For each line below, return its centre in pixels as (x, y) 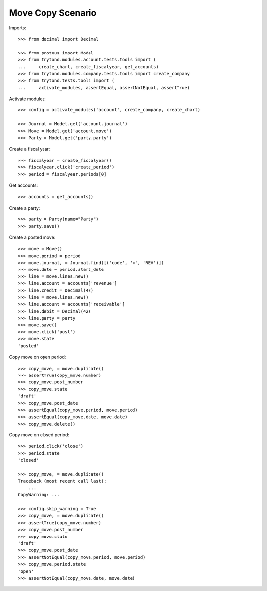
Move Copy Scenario (53, 13)
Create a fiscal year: (30, 149)
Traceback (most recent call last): (62, 481)
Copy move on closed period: (39, 435)
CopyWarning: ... (39, 495)
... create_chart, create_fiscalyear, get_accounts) (89, 67)
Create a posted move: (32, 237)
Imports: (18, 28)
